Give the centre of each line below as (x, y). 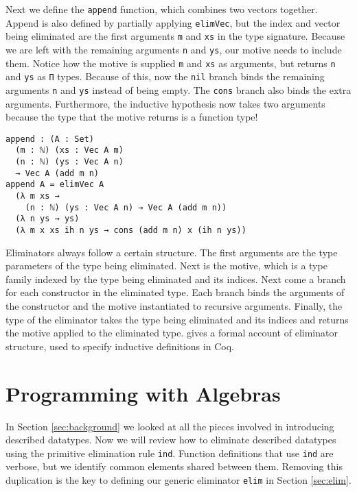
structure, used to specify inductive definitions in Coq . (120, 346)
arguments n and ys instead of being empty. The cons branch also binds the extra (178, 89)
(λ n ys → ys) (47, 219)
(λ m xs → (37, 196)
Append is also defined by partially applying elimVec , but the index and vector (173, 22)
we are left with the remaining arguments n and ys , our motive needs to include (174, 49)
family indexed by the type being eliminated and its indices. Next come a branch (176, 279)
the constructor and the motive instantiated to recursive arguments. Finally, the (174, 306)
